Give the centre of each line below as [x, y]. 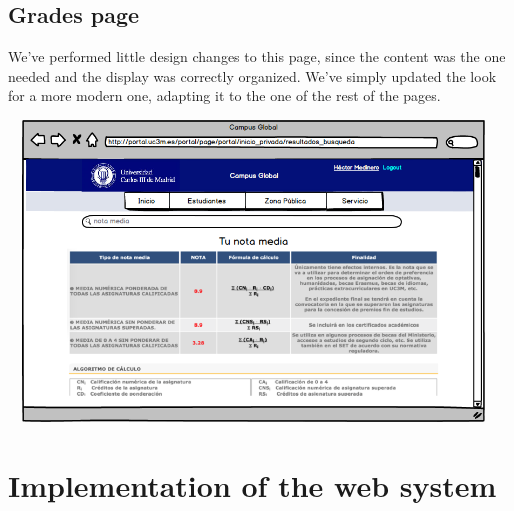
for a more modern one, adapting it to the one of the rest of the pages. [224, 95]
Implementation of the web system [252, 485]
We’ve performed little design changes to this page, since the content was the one [257, 56]
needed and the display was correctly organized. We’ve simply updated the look [252, 75]
